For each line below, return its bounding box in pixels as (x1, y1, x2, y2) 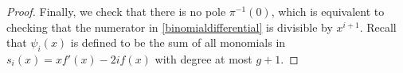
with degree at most (155, 50, 252, 67)
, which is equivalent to (271, 3, 385, 19)
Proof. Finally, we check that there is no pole (6, 3, 226, 19)
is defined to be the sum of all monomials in (70, 34, 286, 51)
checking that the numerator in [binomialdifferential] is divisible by (6, 18, 333, 35)
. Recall (359, 18, 397, 35)
